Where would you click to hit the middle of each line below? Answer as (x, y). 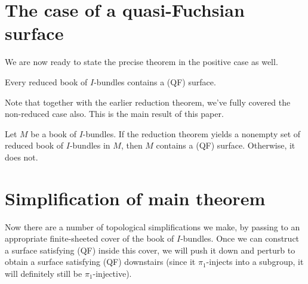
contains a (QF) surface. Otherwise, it (226, 145)
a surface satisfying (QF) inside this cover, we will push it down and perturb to (150, 250)
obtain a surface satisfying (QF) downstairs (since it (100, 262)
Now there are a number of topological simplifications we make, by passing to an (153, 226)
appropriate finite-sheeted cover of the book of (90, 238)
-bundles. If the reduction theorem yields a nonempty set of (192, 133)
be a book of (53, 133)
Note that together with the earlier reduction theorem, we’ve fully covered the (148, 102)
